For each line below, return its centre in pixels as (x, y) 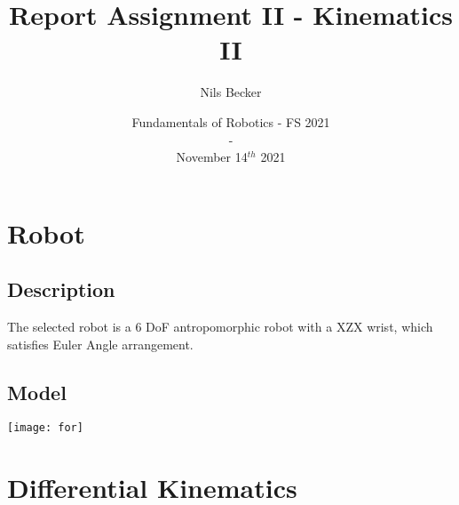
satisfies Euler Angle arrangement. (100, 344)
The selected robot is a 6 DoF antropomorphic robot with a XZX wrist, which (220, 327)
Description (61, 289)
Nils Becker (231, 92)
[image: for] (45, 428)
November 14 (212, 157)
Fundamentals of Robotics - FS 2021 (231, 121)
